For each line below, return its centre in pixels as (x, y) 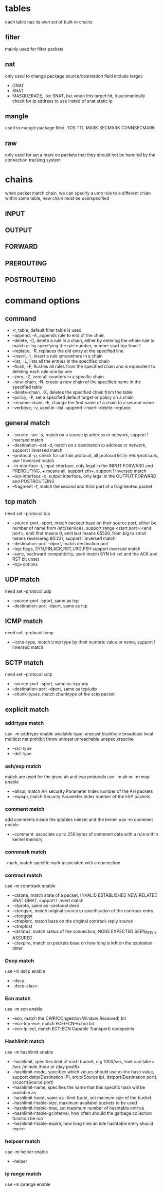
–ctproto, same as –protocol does (45, 906)
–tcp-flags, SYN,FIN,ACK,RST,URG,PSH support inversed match (76, 549)
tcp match (21, 502)
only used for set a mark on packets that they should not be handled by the (80, 155)
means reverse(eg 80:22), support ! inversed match (64, 538)
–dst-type (22, 753)
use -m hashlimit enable (29, 1052)
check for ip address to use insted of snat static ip (62, 101)
